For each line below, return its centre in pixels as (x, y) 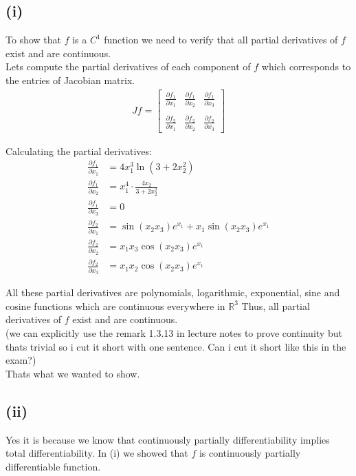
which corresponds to (306, 66)
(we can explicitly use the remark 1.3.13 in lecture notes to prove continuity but (174, 332)
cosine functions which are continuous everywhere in (115, 306)
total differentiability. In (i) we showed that (97, 453)
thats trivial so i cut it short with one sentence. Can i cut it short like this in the (176, 346)
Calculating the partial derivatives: (79, 151)
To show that (33, 40)
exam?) (21, 360)
